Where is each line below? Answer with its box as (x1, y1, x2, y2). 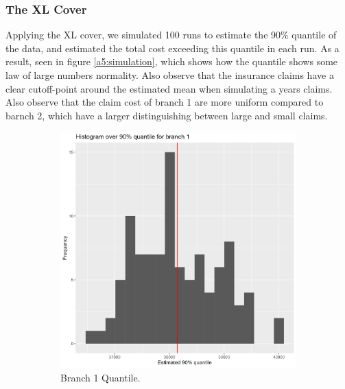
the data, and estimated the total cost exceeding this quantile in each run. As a (5, 40, 340, 55)
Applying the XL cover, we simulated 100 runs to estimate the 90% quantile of (5, 27, 337, 42)
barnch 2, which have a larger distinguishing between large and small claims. (5, 108, 328, 122)
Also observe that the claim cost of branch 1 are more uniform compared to (5, 95, 324, 109)
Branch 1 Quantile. (60, 370, 141, 384)
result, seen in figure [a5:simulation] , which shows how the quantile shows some (5, 54, 338, 69)
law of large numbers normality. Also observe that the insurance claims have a (5, 68, 334, 82)
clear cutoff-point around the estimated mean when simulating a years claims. (5, 81, 333, 95)
